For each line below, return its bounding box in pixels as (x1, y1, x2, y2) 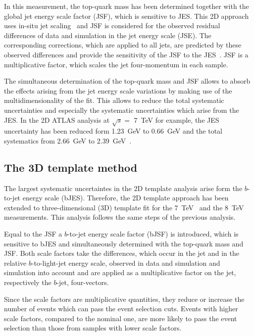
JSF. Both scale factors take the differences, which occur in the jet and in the (4, 248, 239, 258)
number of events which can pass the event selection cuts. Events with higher (4, 303, 238, 314)
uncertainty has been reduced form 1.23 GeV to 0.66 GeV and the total (4, 126, 223, 136)
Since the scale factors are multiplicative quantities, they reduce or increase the (4, 293, 245, 304)
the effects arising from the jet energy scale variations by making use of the (4, 85, 232, 96)
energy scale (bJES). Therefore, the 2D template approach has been (22, 192, 229, 203)
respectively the (4, 277, 51, 288)
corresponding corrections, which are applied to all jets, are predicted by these (4, 40, 242, 50)
